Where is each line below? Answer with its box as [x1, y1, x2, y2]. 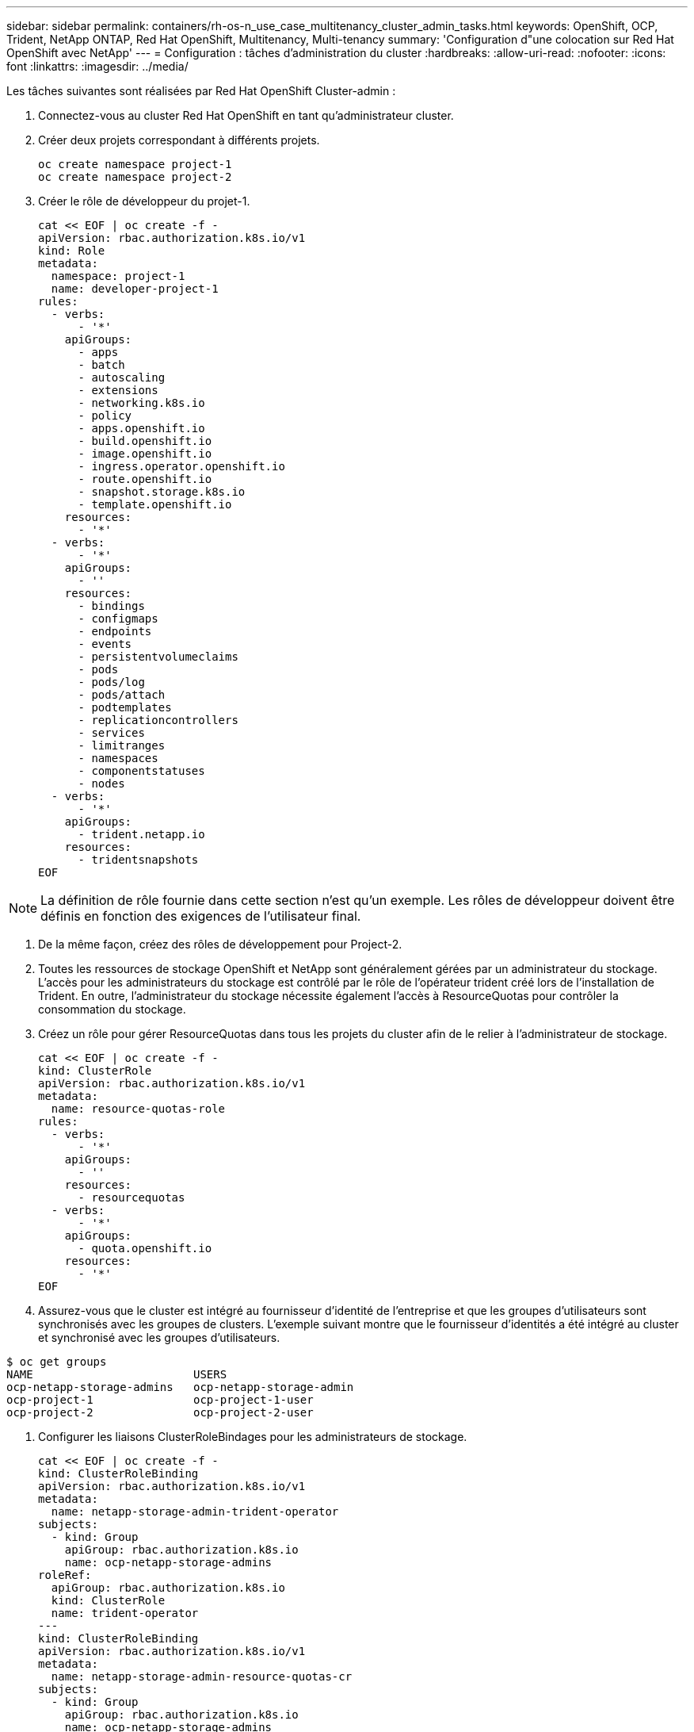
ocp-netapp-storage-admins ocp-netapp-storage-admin [6, 1381, 354, 1393]
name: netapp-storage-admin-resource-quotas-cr [51, 1670, 353, 1683]
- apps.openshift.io [78, 422, 205, 435]
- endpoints [78, 625, 152, 638]
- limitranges [78, 739, 166, 752]
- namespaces [78, 752, 158, 764]
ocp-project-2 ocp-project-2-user [6, 1406, 314, 1419]
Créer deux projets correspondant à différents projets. [38, 133, 320, 147]
